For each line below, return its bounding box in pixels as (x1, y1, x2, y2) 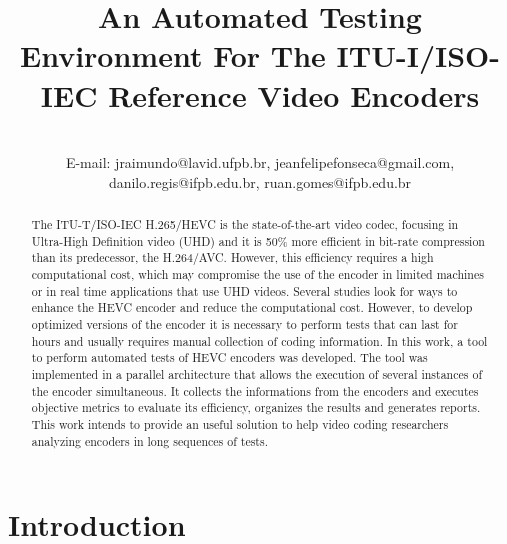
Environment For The (19, 35, 326, 76)
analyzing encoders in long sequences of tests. (31, 432, 268, 449)
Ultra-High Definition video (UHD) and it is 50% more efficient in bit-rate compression (31, 232, 485, 249)
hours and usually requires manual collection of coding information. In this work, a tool (31, 332, 488, 349)
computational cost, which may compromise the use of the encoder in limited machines (31, 266, 484, 283)
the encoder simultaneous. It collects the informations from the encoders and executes (31, 382, 479, 399)
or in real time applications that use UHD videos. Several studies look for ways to (31, 282, 458, 299)
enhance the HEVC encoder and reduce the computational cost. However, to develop (31, 299, 473, 316)
